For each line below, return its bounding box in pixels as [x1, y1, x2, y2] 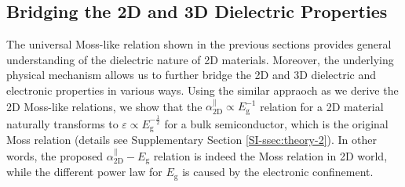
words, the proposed [6, 147, 104, 164]
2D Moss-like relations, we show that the [6, 98, 202, 114]
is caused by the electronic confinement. [182, 164, 374, 180]
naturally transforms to [6, 115, 119, 131]
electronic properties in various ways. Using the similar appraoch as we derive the [6, 81, 399, 98]
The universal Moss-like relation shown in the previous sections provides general [6, 36, 392, 52]
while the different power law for [6, 164, 162, 180]
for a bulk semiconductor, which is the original [164, 115, 389, 131]
